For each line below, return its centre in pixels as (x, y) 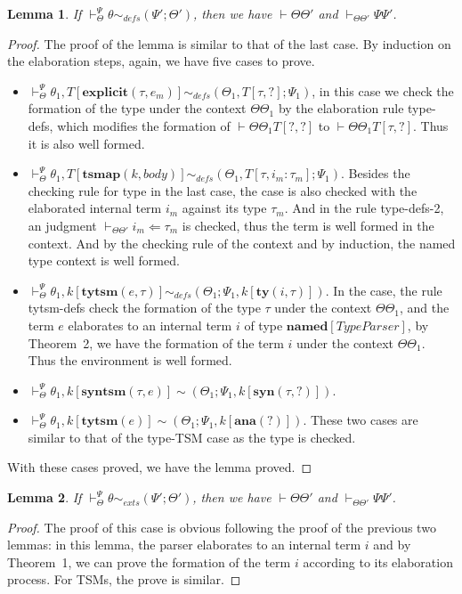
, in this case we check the (383, 90)
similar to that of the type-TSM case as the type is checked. (192, 437)
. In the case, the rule (384, 290)
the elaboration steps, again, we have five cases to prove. (161, 61)
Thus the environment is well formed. (130, 360)
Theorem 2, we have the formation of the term (156, 342)
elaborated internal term (95, 208)
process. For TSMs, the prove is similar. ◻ (124, 579)
